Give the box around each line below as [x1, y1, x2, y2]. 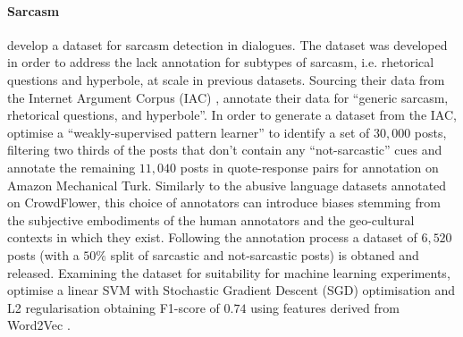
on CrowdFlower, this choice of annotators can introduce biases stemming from [7, 193, 441, 212]
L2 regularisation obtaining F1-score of [7, 298, 220, 316]
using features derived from [250, 298, 400, 316]
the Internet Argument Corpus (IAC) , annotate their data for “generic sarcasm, [7, 88, 449, 106]
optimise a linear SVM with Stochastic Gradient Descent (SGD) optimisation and [7, 281, 456, 299]
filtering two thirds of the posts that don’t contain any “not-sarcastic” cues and [7, 140, 442, 159]
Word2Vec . [7, 316, 71, 334]
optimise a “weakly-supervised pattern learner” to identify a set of [7, 122, 370, 141]
